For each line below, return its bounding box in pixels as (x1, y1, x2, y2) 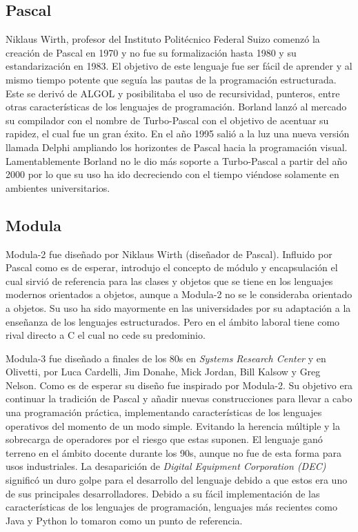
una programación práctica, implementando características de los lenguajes (6, 405, 322, 420)
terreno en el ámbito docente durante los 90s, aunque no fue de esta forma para (6, 445, 341, 460)
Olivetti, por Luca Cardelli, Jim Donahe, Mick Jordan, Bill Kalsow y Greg (6, 364, 321, 379)
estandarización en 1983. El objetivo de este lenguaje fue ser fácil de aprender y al (6, 59, 352, 73)
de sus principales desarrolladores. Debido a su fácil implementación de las (6, 486, 320, 500)
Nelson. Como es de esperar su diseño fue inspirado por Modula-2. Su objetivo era (6, 377, 353, 392)
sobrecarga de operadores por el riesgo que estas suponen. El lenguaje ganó (6, 432, 323, 446)
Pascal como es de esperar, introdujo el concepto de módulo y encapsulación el (6, 260, 338, 275)
